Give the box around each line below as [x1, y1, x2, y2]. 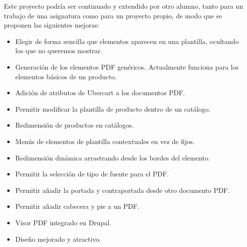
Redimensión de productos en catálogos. [15, 120, 134, 130]
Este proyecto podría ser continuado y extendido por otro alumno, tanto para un [4, 1, 243, 11]
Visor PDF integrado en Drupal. [15, 217, 111, 227]
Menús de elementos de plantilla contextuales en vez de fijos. [15, 136, 195, 146]
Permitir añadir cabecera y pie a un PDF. [15, 201, 140, 211]
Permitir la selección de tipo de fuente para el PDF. [15, 169, 169, 179]
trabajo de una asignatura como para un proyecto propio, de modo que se [4, 10, 222, 20]
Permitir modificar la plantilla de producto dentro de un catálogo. [15, 103, 211, 114]
